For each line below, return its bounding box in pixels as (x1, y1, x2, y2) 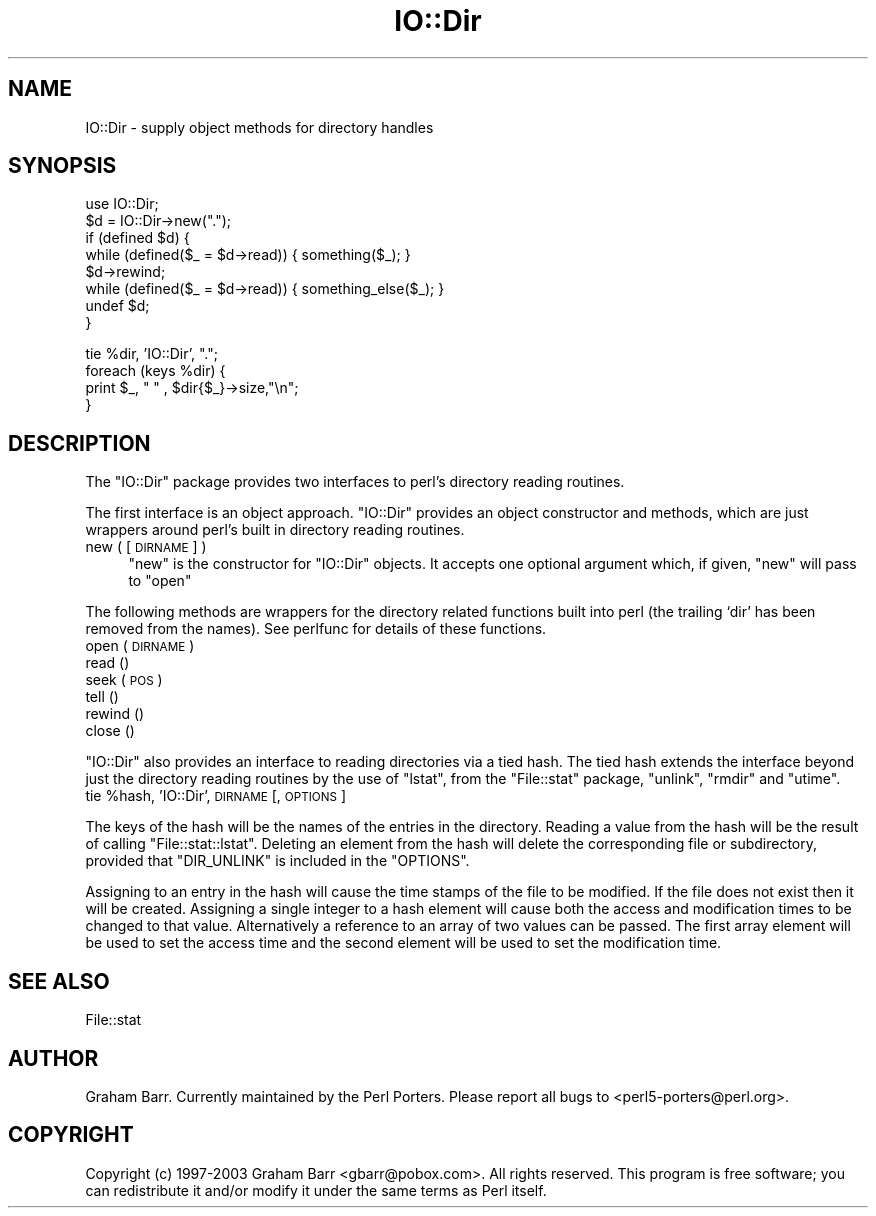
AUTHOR (8, 1045, 99, 1071)
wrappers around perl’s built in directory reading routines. (85, 521, 465, 539)
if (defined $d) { (85, 229, 190, 247)
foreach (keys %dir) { (85, 362, 226, 380)
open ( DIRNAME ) (85, 637, 195, 655)
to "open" (128, 572, 192, 590)
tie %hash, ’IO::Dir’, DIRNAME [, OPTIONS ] (85, 787, 347, 805)
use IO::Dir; (85, 195, 159, 213)
